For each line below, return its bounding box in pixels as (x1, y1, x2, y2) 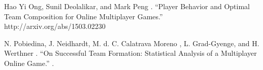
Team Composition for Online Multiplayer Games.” (4, 11, 163, 21)
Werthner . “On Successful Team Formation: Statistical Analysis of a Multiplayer (4, 48, 257, 58)
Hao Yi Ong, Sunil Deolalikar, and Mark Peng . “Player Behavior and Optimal (4, 1, 250, 11)
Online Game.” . (4, 57, 54, 68)
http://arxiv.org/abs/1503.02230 (4, 21, 106, 31)
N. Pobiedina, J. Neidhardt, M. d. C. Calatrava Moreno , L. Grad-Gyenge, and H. (4, 38, 259, 48)
